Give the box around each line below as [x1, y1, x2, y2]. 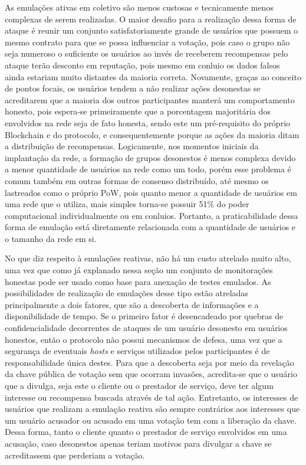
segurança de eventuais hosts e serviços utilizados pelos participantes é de [5, 345, 270, 357]
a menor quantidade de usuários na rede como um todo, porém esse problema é [5, 163, 291, 175]
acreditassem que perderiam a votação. [5, 448, 145, 461]
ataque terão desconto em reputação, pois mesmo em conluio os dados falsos [5, 58, 280, 71]
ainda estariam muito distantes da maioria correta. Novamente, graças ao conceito [5, 70, 301, 83]
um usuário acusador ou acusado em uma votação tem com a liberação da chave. [5, 414, 297, 426]
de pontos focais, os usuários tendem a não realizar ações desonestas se [5, 82, 261, 94]
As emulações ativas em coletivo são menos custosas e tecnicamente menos [5, 1, 274, 13]
